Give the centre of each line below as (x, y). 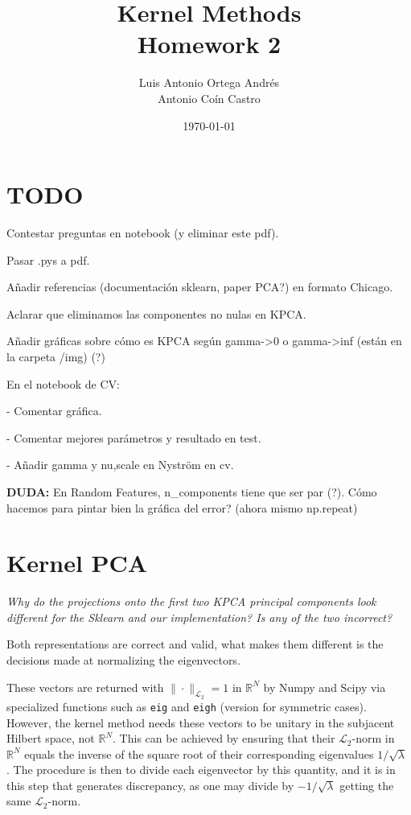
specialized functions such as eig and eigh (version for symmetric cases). (187, 706)
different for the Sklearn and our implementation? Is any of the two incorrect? (199, 617)
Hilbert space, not (51, 738)
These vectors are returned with (85, 687)
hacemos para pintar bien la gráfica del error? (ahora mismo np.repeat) (182, 507)
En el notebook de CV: (63, 383)
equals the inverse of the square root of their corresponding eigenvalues (199, 753)
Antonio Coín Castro (209, 98)
